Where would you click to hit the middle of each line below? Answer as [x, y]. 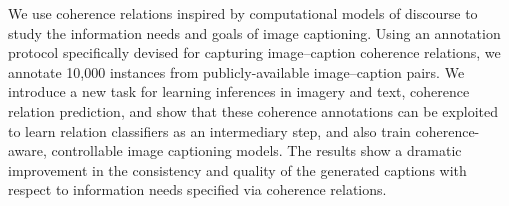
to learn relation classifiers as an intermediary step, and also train [209, 130]
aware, [27, 150]
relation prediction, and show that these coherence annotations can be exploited [253, 110]
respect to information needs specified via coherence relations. [197, 189]
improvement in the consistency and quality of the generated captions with [237, 169]
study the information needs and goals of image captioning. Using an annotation [254, 32]
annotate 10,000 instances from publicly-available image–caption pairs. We [236, 71]
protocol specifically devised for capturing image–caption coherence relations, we [254, 52]
